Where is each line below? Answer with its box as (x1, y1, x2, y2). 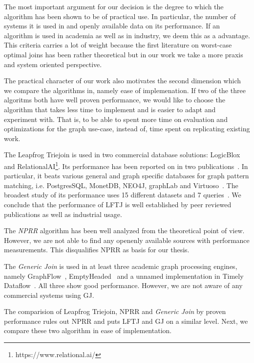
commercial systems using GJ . (4, 290, 94, 300)
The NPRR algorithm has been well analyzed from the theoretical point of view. (4, 225, 245, 236)
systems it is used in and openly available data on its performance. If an (4, 21, 220, 31)
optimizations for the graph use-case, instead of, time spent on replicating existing (4, 123, 250, 134)
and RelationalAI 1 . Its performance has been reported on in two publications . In (4, 159, 248, 171)
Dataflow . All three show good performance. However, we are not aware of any (4, 280, 243, 290)
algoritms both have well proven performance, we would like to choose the (4, 95, 225, 105)
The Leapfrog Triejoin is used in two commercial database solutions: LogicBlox (4, 149, 240, 160)
